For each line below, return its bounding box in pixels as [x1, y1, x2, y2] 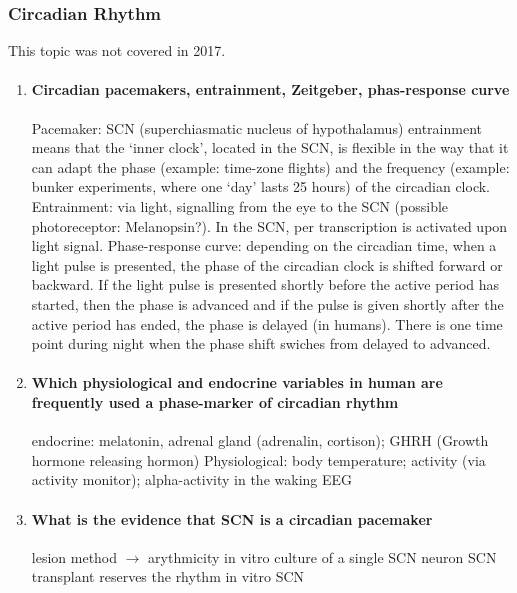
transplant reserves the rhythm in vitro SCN [31, 566, 305, 587]
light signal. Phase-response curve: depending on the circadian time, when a [31, 235, 497, 256]
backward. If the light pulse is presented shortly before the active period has [31, 274, 500, 295]
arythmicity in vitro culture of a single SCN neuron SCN [148, 546, 497, 567]
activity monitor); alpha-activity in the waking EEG [31, 469, 353, 490]
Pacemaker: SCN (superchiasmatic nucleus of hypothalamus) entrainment [31, 117, 482, 138]
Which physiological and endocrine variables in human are [31, 372, 443, 393]
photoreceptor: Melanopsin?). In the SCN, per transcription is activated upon [31, 215, 508, 236]
